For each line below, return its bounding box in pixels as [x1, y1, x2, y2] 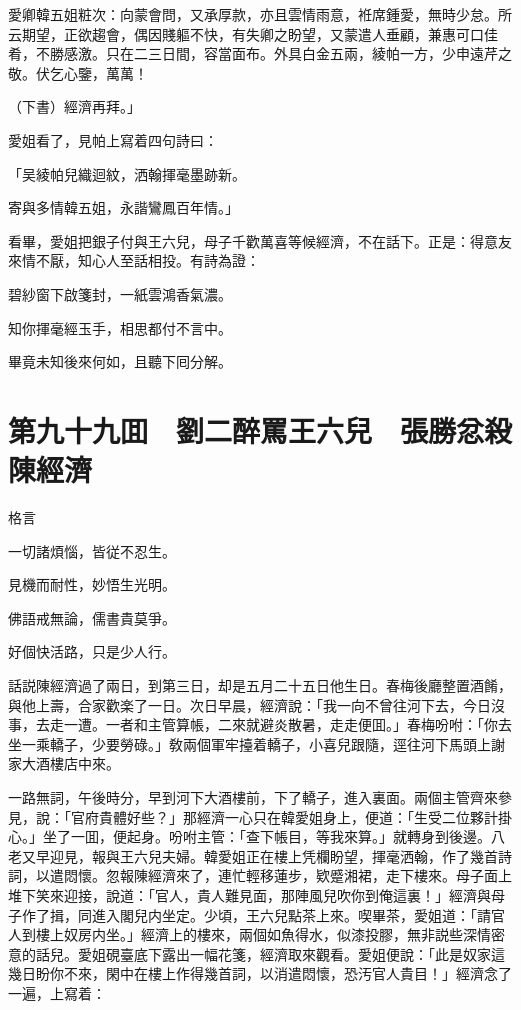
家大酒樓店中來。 [8, 753, 120, 774]
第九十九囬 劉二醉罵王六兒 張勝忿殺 [8, 409, 513, 450]
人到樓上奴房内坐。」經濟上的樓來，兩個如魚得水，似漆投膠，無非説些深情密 [8, 924, 505, 945]
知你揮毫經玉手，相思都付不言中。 [8, 317, 232, 338]
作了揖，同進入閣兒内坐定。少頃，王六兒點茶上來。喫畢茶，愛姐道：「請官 [21, 904, 505, 925]
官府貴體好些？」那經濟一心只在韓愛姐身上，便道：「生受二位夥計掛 [70, 806, 512, 827]
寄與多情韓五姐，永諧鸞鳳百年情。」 [8, 197, 239, 218]
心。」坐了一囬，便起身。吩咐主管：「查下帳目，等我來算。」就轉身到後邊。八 [8, 826, 505, 847]
